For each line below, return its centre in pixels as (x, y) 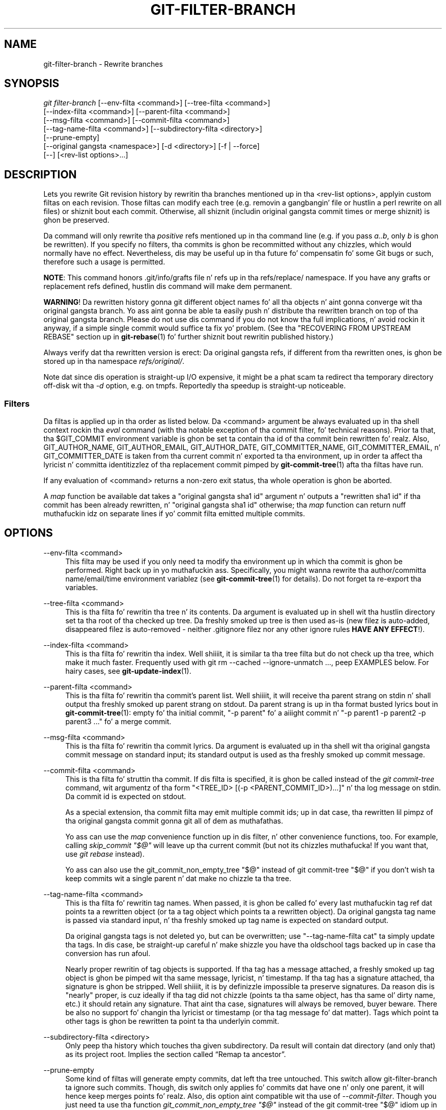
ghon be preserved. (76, 220)
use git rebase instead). (105, 854)
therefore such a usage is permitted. (104, 262)
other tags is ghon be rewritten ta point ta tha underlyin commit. (172, 1021)
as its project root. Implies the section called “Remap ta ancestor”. (176, 1054)
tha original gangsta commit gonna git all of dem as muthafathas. (174, 821)
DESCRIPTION (40, 174)
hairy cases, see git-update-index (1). (128, 671)
